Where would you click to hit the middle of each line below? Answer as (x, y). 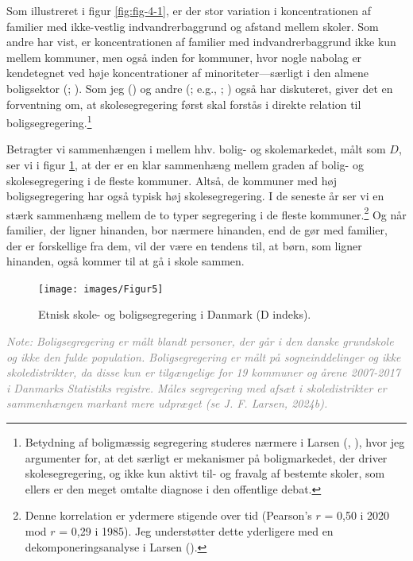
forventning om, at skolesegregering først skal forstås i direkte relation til (184, 104)
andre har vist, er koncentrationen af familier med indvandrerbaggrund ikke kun (201, 42)
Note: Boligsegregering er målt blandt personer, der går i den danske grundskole (200, 341)
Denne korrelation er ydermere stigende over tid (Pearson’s (168, 515)
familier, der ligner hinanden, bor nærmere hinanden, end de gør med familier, (197, 230)
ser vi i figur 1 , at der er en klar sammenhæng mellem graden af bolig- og (185, 164)
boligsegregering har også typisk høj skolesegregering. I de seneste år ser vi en (195, 196)
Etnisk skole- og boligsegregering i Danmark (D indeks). (175, 314)
